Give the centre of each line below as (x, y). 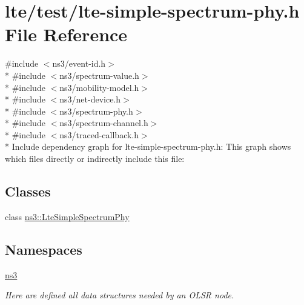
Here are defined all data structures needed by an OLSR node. (120, 295)
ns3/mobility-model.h (99, 87)
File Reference (66, 34)
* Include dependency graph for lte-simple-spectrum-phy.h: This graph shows (148, 146)
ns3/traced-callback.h (99, 134)
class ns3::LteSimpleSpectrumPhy (67, 216)
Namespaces (44, 249)
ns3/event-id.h (79, 63)
